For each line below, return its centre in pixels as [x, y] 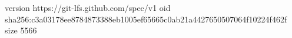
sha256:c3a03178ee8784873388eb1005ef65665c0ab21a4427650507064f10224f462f [146, 19]
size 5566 [21, 30]
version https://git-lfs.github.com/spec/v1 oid [88, 7]
